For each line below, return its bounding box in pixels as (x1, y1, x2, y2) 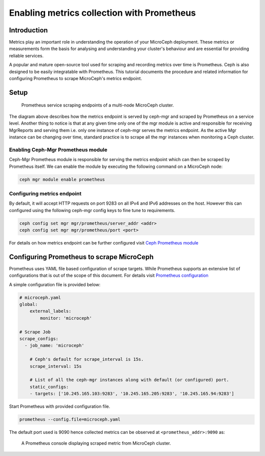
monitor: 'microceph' (40, 315, 92, 321)
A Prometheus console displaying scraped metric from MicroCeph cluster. (21, 440, 171, 446)
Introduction (9, 26, 48, 34)
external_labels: (29, 308, 72, 314)
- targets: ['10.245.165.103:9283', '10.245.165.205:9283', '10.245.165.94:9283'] (29, 391, 235, 397)
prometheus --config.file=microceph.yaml (19, 417, 121, 422)
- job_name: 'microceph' (25, 343, 84, 349)
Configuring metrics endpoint (9, 190, 82, 197)
